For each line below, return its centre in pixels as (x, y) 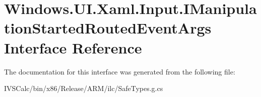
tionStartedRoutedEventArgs (108, 28)
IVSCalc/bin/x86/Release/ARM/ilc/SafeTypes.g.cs (84, 88)
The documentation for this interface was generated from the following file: (120, 71)
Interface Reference (73, 47)
